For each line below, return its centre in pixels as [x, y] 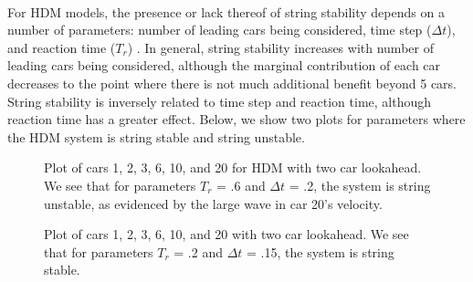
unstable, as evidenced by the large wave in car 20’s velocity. [213, 203]
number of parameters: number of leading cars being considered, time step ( [220, 30]
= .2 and [198, 251]
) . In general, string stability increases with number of [280, 47]
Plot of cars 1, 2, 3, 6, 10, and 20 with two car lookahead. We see [226, 234]
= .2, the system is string [360, 185]
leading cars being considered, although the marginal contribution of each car [224, 65]
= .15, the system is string [321, 251]
